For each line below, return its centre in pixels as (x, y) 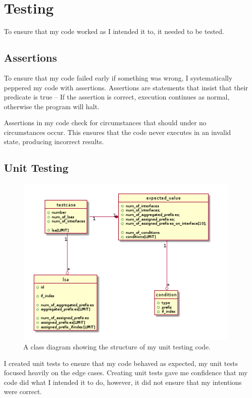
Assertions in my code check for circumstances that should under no (105, 123)
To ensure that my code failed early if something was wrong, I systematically (118, 77)
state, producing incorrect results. (54, 141)
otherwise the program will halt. (52, 106)
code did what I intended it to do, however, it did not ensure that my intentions (123, 382)
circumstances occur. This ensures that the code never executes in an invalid (118, 132)
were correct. (23, 391)
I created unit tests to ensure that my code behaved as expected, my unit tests (121, 363)
